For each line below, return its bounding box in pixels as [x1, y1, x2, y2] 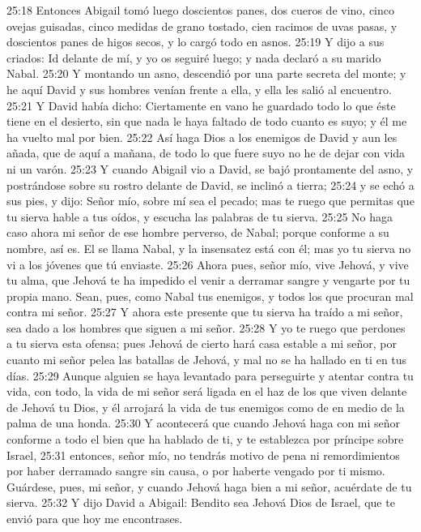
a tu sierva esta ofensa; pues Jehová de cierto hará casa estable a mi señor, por [6, 335, 397, 352]
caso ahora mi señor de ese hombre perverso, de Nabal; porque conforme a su [6, 224, 389, 241]
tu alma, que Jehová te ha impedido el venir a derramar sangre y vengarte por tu [6, 272, 410, 289]
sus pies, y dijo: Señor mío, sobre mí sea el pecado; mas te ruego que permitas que [6, 192, 415, 209]
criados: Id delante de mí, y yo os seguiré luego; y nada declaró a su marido [6, 49, 381, 66]
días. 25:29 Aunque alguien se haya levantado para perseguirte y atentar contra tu [6, 367, 414, 384]
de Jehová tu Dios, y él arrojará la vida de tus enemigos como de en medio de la [6, 398, 405, 415]
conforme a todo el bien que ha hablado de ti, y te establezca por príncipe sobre [6, 431, 404, 448]
